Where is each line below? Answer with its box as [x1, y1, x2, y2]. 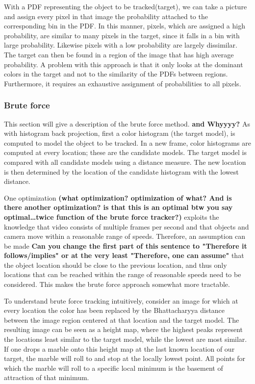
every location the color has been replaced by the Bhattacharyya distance [4, 305, 225, 315]
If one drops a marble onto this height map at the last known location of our [4, 343, 235, 354]
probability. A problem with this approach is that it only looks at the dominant [4, 59, 243, 69]
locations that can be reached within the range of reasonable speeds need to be [4, 269, 241, 280]
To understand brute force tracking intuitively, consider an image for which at [4, 295, 238, 306]
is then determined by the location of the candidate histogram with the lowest [4, 166, 239, 177]
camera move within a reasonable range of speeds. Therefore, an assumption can [4, 231, 246, 241]
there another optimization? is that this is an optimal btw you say [4, 202, 233, 212]
